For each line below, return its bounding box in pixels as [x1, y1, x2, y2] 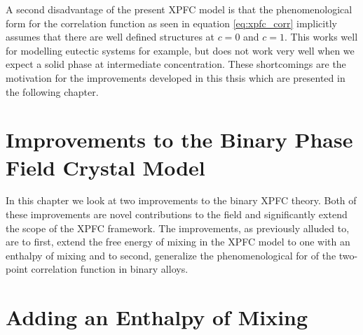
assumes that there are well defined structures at [6, 29, 215, 44]
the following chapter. [6, 84, 99, 99]
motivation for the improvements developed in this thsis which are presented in [6, 70, 345, 85]
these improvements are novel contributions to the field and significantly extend [6, 207, 348, 222]
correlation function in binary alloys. [31, 262, 189, 276]
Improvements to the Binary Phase [6, 125, 353, 154]
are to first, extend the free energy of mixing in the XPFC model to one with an [6, 234, 350, 249]
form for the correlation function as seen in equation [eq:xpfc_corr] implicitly [6, 15, 337, 30]
